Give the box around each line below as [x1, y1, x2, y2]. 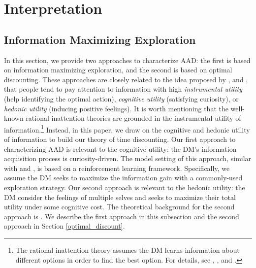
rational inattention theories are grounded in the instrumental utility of [26, 113, 241, 123]
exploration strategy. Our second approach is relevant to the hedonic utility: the [4, 182, 245, 192]
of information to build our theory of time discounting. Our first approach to [4, 134, 236, 144]
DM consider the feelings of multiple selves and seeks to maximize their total [4, 192, 236, 202]
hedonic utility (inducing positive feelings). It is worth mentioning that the [4, 103, 228, 113]
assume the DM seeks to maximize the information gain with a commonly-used [4, 172, 243, 183]
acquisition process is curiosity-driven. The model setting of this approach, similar [4, 153, 252, 164]
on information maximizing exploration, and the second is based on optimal [4, 65, 232, 75]
